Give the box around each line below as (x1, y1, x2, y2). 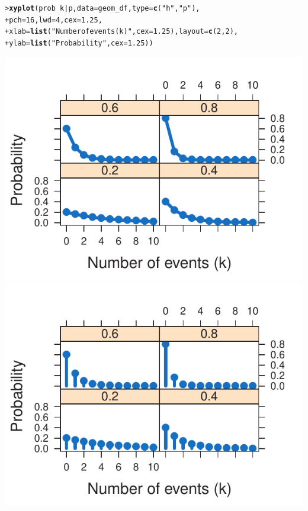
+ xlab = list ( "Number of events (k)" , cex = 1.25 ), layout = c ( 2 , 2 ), (5, 27, 238, 36)
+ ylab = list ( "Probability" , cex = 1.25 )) (5, 38, 153, 47)
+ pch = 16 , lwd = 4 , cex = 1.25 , (5, 15, 102, 24)
